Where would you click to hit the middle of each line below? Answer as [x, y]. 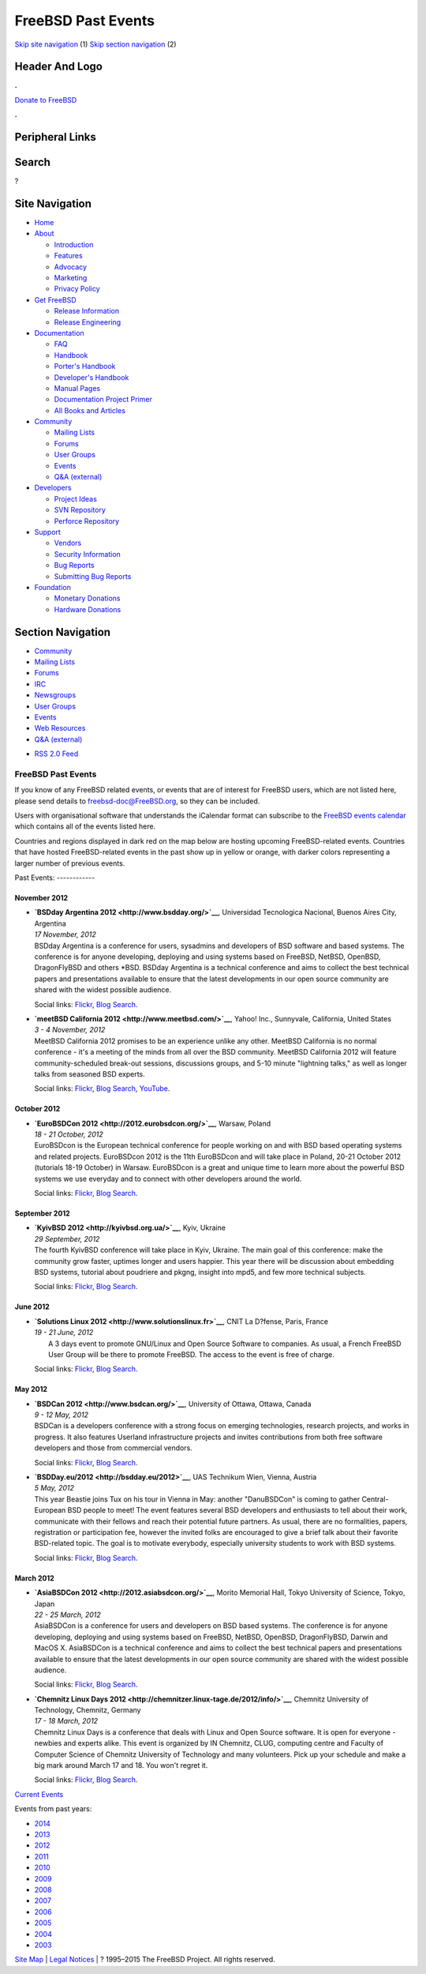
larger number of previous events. [70, 863]
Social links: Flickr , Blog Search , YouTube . [102, 1089]
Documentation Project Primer [103, 400]
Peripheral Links [55, 137]
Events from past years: [53, 1809]
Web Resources [60, 728]
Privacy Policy [77, 289]
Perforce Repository [87, 521]
